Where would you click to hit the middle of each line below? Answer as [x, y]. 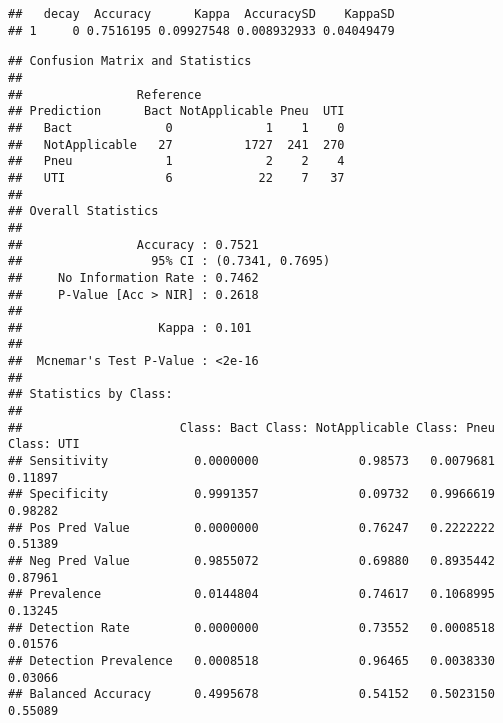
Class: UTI [44, 444]
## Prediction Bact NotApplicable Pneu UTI [176, 111]
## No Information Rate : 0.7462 [133, 277]
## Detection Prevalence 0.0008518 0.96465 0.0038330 [251, 660]
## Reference [105, 94]
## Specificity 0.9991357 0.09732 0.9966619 [251, 494]
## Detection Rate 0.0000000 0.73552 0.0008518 [251, 627]
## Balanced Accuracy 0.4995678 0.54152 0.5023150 [251, 694]
